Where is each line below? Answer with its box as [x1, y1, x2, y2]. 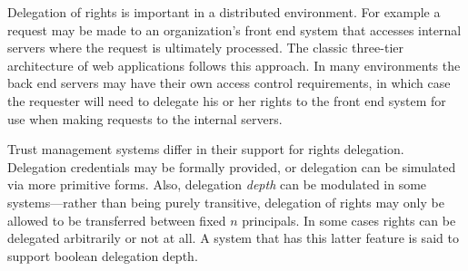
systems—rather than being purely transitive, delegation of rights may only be [7, 192, 444, 211]
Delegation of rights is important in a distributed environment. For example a [7, 3, 441, 21]
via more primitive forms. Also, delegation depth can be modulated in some [7, 175, 427, 194]
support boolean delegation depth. [7, 246, 198, 265]
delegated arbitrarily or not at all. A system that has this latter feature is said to [7, 228, 459, 247]
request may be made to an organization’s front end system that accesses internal [7, 20, 462, 39]
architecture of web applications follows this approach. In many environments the [7, 55, 461, 74]
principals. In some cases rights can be [242, 210, 456, 229]
